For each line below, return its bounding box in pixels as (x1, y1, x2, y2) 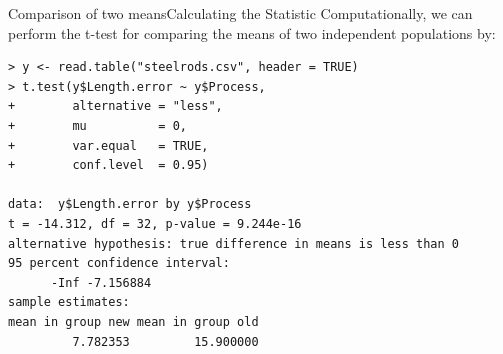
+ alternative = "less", (8, 99, 223, 114)
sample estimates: (8, 295, 130, 310)
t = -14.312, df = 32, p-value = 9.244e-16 (8, 216, 302, 231)
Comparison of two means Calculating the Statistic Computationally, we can (8, 3, 473, 23)
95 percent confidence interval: (8, 256, 230, 271)
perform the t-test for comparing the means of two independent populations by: (8, 22, 496, 43)
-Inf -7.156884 (50, 275, 152, 290)
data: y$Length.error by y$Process (8, 197, 252, 212)
